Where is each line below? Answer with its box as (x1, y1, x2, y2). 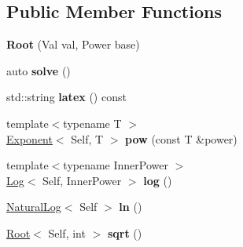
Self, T (71, 130, 104, 147)
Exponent (6, 130, 53, 147)
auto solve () (6, 62, 71, 78)
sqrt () (107, 224, 142, 241)
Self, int (48, 224, 86, 241)
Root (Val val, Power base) (6, 36, 140, 53)
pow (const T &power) (125, 130, 237, 147)
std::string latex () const (6, 89, 127, 105)
